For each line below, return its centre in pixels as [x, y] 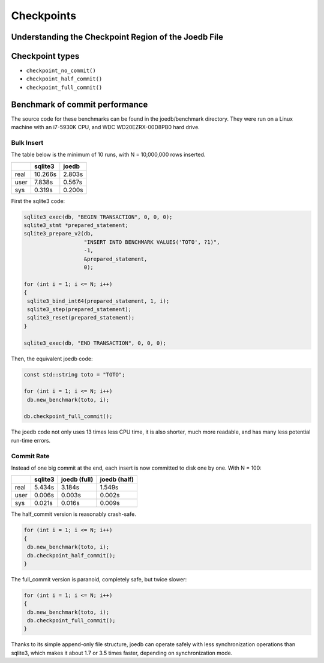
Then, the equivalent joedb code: [52, 359]
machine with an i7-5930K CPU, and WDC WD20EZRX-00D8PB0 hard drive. [106, 127]
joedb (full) [77, 479]
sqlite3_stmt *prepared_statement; [76, 226]
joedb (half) [117, 479]
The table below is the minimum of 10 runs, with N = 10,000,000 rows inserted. [108, 155]
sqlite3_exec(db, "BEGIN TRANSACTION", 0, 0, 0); [98, 217]
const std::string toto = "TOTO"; [74, 374]
